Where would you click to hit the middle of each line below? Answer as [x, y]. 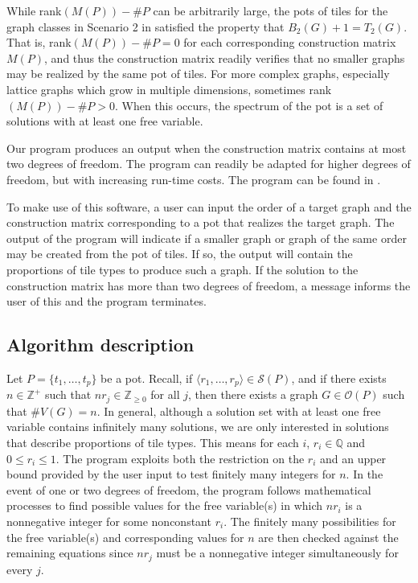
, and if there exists [339, 378]
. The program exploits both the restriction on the [180, 458]
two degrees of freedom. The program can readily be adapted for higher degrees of [209, 164]
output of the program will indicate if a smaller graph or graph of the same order [207, 238]
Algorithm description [100, 345]
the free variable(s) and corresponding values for [125, 537]
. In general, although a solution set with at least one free [239, 411]
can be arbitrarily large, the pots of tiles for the [270, 10]
